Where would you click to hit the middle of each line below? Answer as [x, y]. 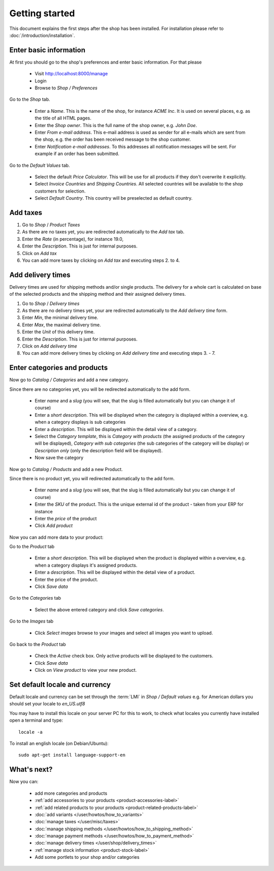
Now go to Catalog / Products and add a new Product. [66, 469]
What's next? [31, 770]
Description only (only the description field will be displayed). [99, 450]
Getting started [42, 13]
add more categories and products [71, 793]
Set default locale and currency [60, 684]
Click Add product [54, 525]
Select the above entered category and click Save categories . [99, 609]
